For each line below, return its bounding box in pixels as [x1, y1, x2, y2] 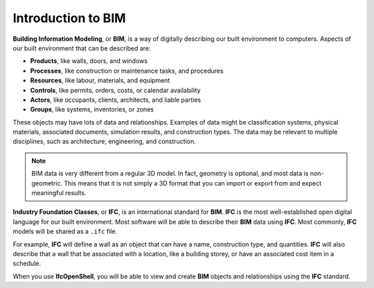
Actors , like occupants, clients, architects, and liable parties [30, 96, 201, 104]
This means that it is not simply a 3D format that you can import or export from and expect [63, 179, 322, 187]
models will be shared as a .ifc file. [12, 227, 118, 235]
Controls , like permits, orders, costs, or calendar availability [30, 86, 201, 94]
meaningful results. [31, 189, 87, 197]
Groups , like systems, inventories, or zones [30, 105, 154, 114]
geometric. [31, 179, 62, 187]
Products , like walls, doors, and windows [30, 57, 148, 65]
